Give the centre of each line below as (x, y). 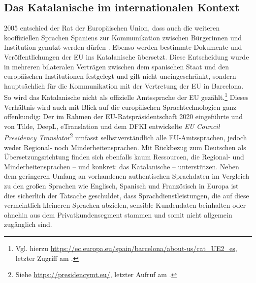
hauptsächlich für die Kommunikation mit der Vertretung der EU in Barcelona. (124, 85)
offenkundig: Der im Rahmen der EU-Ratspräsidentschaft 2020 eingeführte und (123, 116)
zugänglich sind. (28, 224)
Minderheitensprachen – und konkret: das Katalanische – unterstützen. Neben (122, 166)
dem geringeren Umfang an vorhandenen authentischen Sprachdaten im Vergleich (127, 176)
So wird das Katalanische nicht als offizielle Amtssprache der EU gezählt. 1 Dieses (126, 96)
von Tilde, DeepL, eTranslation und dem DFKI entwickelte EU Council (112, 126)
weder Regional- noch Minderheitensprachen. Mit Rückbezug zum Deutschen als (125, 147)
